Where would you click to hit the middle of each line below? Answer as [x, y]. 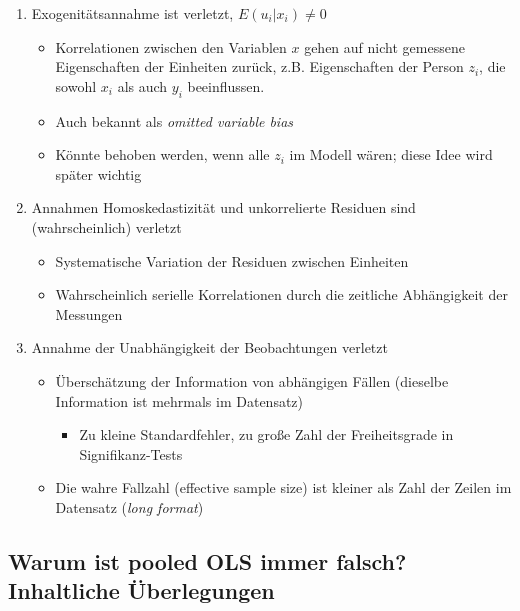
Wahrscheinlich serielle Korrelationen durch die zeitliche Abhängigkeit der [281, 294]
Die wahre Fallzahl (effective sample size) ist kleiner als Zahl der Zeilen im [283, 487]
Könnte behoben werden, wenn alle [162, 154]
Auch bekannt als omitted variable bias [174, 120]
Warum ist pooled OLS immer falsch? [207, 560]
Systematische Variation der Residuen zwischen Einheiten [232, 260]
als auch [142, 85]
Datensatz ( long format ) [129, 506]
